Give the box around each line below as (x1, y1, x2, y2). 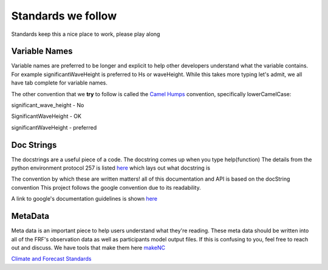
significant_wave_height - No (11, 102, 84, 109)
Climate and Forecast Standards (11, 255, 92, 263)
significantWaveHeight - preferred (11, 123, 97, 131)
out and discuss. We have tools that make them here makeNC (11, 244, 166, 251)
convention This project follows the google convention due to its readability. (11, 184, 201, 191)
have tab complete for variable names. (11, 79, 108, 86)
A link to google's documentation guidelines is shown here (11, 195, 158, 202)
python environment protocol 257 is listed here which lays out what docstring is (11, 164, 211, 171)
